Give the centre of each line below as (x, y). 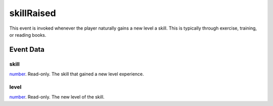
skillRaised (33, 13)
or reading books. (28, 35)
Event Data (27, 49)
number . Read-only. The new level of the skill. (57, 97)
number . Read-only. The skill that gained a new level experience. (77, 74)
